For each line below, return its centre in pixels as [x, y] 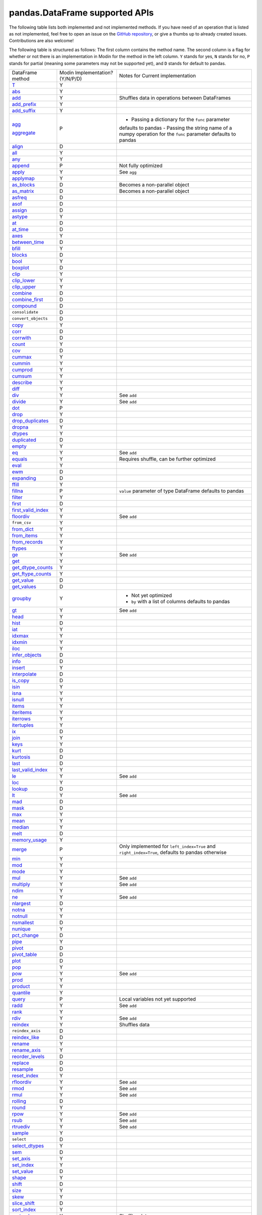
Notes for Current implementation [157, 75]
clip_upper [24, 287]
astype [20, 216]
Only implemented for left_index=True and [167, 846]
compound [24, 306]
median [20, 827]
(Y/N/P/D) [71, 79]
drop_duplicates [30, 420]
